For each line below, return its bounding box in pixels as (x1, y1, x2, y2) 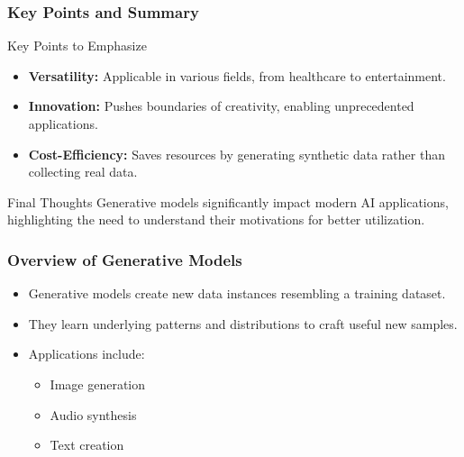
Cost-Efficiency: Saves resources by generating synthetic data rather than (28, 144, 445, 163)
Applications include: (28, 344, 145, 363)
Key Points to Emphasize (7, 36, 147, 55)
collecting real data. (28, 162, 138, 181)
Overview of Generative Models (7, 248, 242, 270)
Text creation (50, 435, 124, 454)
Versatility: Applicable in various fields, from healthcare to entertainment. (28, 66, 446, 85)
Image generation (50, 374, 146, 393)
